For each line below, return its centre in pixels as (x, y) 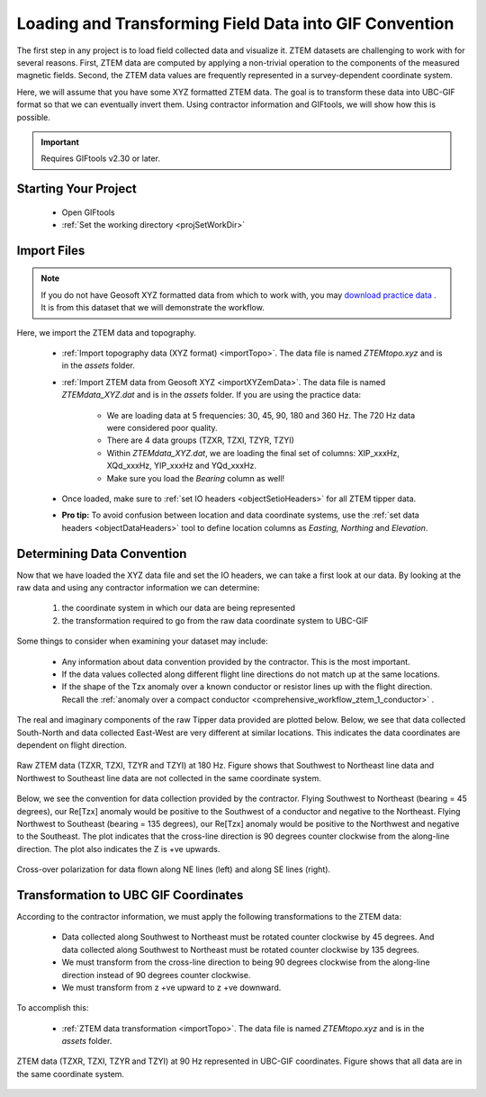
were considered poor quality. (162, 428)
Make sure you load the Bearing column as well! (196, 478)
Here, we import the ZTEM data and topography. (107, 332)
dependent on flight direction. (72, 745)
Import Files (51, 251)
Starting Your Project (76, 189)
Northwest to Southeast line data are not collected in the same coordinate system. (169, 778)
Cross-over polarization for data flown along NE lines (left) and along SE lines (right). (174, 869)
